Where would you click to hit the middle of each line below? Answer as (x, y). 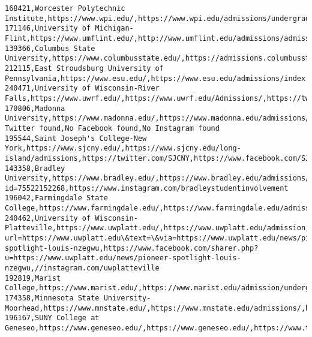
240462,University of (48, 218)
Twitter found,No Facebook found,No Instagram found (112, 128)
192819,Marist (33, 278)
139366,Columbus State (50, 48)
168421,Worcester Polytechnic (65, 8)
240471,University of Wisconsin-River (82, 88)
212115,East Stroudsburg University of (84, 68)
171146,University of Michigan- (69, 28)
